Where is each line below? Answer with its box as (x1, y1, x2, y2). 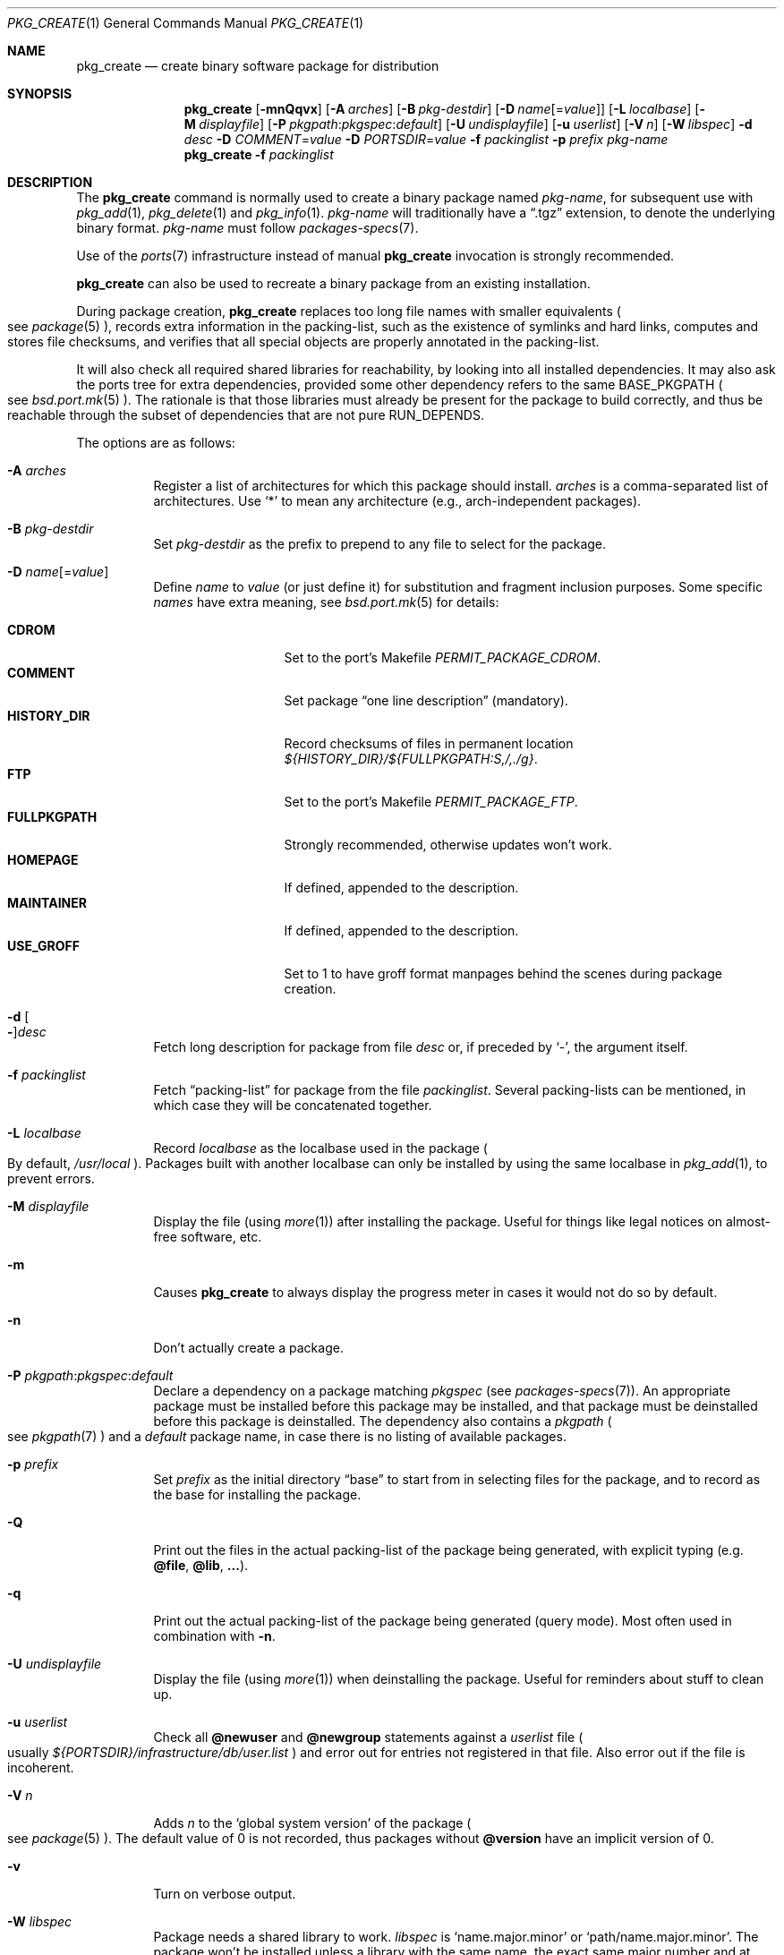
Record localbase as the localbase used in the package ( (153, 1140, 488, 1156)
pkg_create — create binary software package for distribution (76, 58, 439, 73)
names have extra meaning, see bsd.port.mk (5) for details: (153, 594, 499, 610)
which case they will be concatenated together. (153, 1097, 432, 1113)
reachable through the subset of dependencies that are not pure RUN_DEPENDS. (7, 407, 484, 423)
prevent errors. (7, 1171, 95, 1186)
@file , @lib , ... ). (153, 1558, 249, 1573)
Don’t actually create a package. (153, 1340, 344, 1355)
